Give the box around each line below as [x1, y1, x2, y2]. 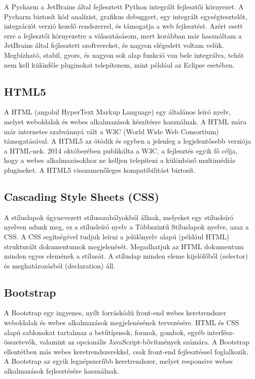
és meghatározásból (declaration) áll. [4, 260, 115, 270]
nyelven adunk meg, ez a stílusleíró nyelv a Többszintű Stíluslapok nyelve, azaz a [4, 222, 249, 232]
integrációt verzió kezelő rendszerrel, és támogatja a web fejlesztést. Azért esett [4, 21, 243, 31]
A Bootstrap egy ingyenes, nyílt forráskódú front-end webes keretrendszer [4, 307, 226, 318]
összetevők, [4, 337, 37, 347]
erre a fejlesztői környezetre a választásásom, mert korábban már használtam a [4, 30, 242, 40]
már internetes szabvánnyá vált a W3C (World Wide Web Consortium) [4, 126, 219, 136]
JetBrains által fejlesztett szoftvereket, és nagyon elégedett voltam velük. [4, 40, 224, 50]
